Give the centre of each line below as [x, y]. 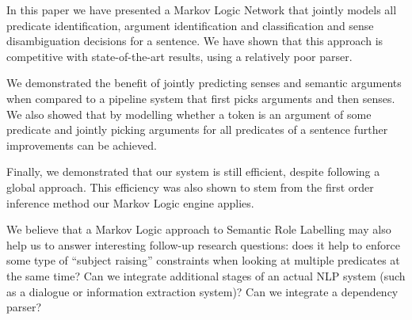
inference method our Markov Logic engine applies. [130, 202]
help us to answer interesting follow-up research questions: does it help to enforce [203, 244]
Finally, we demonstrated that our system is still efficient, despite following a [193, 171]
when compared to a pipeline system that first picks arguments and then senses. [201, 98]
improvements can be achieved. [82, 145]
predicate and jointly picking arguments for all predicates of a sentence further [197, 130]
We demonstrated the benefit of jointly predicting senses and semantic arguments [204, 83]
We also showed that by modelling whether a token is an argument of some [189, 114]
